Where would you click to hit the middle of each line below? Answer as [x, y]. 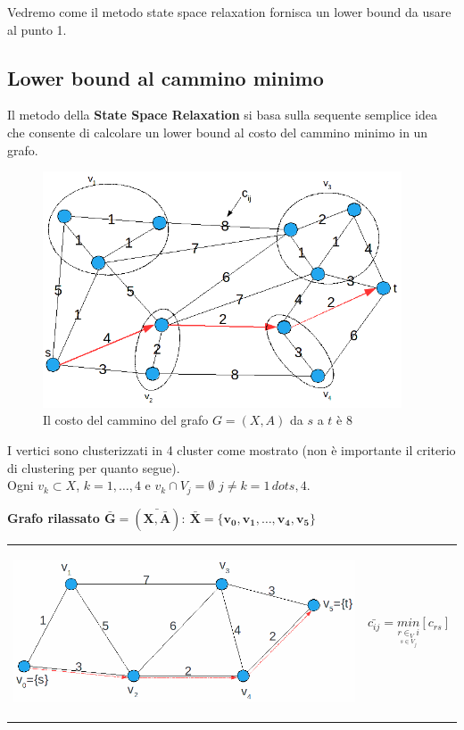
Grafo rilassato [54, 517]
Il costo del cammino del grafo [126, 420]
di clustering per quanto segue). [94, 467]
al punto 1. [37, 29]
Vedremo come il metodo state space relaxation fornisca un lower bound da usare [229, 12]
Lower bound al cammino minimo [166, 77]
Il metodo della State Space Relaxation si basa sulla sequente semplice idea [222, 115]
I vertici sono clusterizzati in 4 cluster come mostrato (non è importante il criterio [232, 449]
